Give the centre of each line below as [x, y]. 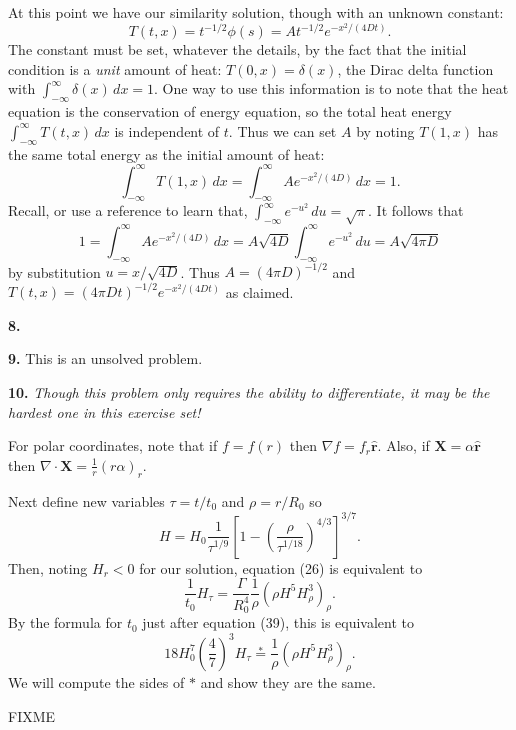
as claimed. [259, 291]
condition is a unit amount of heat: [115, 68]
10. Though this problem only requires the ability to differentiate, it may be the [249, 391]
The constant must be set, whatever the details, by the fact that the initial [237, 49]
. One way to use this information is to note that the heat [331, 88]
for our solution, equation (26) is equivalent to [281, 567]
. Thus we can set [282, 130]
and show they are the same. [288, 682]
